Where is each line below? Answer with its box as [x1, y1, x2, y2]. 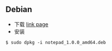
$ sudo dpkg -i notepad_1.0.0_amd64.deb [5, 39, 107, 45]
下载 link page [14, 20, 48, 28]
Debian [5, 5, 32, 14]
